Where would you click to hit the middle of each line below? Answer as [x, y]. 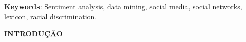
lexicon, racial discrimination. [51, 16]
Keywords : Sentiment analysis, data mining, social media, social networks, [123, 6]
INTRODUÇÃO [33, 34]
